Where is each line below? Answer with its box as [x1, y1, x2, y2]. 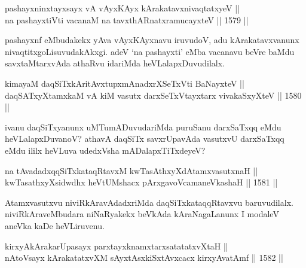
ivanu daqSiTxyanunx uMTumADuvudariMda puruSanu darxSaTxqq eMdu [5, 120, 281, 133]
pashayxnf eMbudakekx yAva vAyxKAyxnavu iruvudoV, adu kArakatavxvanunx [5, 33, 299, 46]
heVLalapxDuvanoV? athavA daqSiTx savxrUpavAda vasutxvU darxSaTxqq [5, 132, 284, 145]
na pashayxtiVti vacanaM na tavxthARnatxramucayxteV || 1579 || [5, 13, 249, 26]
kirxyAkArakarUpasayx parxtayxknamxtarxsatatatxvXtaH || [5, 239, 228, 252]
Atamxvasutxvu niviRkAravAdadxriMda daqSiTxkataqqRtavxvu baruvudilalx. [5, 196, 293, 208]
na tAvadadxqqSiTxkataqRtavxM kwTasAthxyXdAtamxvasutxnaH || [5, 164, 258, 176]
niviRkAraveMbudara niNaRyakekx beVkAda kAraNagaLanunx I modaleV [5, 208, 279, 220]
